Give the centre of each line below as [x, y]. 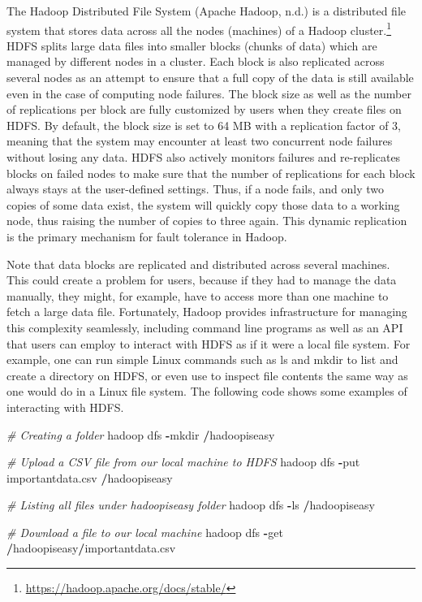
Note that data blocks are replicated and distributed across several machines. [198, 264]
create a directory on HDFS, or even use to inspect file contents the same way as [207, 375]
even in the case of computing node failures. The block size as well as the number [209, 93]
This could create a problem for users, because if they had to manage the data [202, 280]
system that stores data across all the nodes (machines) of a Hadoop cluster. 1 [199, 28]
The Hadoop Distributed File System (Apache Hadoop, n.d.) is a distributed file [206, 11]
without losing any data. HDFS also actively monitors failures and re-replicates [204, 157]
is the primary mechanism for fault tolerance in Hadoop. [147, 236]
